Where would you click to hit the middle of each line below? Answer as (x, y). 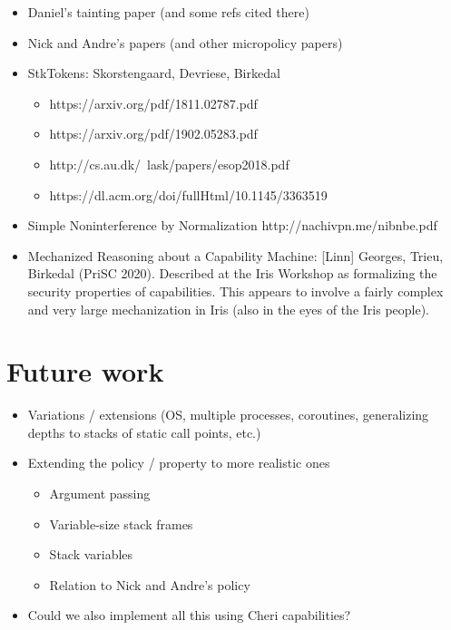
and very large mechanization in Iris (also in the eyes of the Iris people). (229, 309)
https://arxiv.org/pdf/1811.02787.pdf (153, 103)
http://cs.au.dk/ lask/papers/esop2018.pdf (169, 164)
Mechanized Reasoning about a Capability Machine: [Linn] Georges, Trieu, (235, 255)
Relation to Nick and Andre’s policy (150, 584)
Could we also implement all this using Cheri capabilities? (189, 615)
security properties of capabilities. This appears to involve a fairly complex (235, 291)
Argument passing (100, 494)
